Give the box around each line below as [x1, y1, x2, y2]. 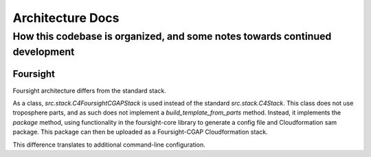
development [12, 45, 75, 58]
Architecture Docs [12, 10, 120, 25]
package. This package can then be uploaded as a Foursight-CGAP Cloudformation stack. [12, 128, 268, 136]
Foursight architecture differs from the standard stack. [12, 86, 166, 95]
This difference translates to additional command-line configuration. [12, 141, 205, 149]
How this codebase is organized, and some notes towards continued [12, 30, 332, 43]
